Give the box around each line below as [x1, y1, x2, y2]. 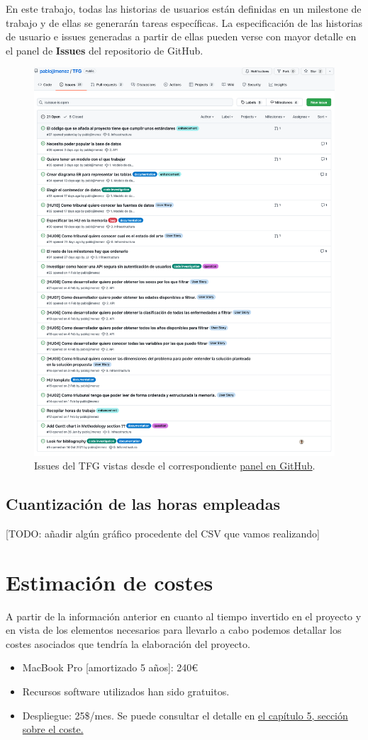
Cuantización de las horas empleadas [6, 493, 280, 515]
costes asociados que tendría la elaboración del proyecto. [6, 636, 250, 651]
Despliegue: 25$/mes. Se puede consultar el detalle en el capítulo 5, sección [22, 707, 348, 722]
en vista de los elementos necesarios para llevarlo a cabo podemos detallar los [6, 622, 342, 637]
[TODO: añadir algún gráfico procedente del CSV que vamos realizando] [6, 525, 320, 540]
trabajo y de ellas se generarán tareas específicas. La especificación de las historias [6, 15, 363, 30]
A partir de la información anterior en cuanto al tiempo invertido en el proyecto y [6, 608, 362, 623]
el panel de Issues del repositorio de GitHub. [6, 42, 203, 57]
